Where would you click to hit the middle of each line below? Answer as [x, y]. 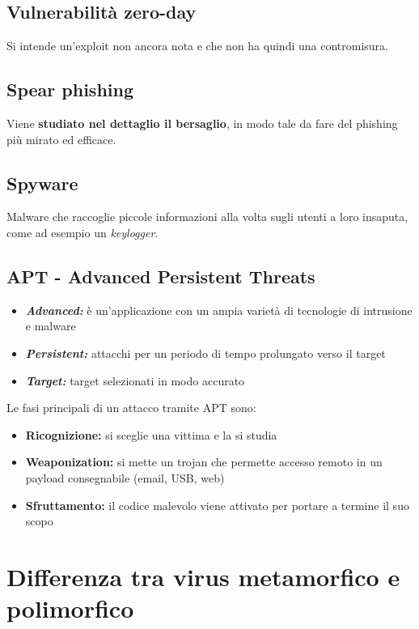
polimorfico [70, 608]
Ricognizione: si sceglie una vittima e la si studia [151, 434]
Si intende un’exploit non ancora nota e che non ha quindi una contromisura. [197, 46]
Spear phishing [70, 89]
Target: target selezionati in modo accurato [135, 380]
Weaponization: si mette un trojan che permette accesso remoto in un [204, 462]
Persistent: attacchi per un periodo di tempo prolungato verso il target [205, 353]
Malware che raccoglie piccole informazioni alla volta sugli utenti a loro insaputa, [207, 217]
